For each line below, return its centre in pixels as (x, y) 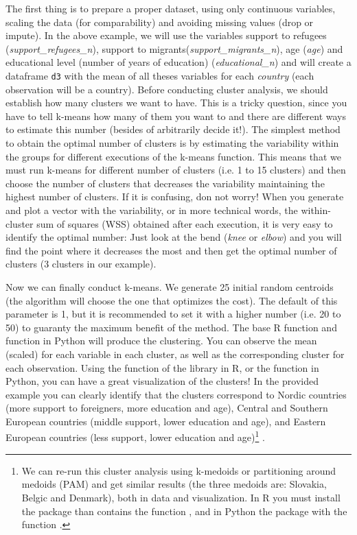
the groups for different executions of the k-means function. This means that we (173, 156)
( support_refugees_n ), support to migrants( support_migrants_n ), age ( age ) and (174, 48)
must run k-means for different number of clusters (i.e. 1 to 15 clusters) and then (176, 170)
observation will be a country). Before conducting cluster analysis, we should (167, 89)
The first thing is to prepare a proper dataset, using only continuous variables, (171, 8)
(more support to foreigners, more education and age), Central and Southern (167, 408)
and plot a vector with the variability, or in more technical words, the (152, 210)
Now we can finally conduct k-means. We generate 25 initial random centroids (170, 286)
